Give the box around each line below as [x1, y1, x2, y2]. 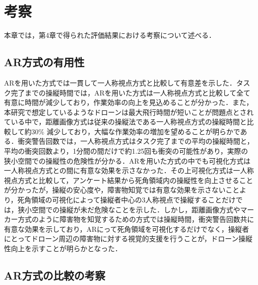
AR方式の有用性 [4, 54, 85, 70]
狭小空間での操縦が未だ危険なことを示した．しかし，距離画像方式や [17, 204, 240, 214]
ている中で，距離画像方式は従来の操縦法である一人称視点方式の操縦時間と [4, 116, 247, 127]
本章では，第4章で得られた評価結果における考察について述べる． [4, 30, 216, 40]
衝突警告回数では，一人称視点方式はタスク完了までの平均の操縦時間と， [17, 136, 254, 146]
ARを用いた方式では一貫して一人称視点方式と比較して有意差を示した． [4, 77, 236, 88]
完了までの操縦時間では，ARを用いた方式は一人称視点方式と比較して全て [10, 87, 251, 97]
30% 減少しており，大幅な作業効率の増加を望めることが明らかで [31, 126, 240, 136]
